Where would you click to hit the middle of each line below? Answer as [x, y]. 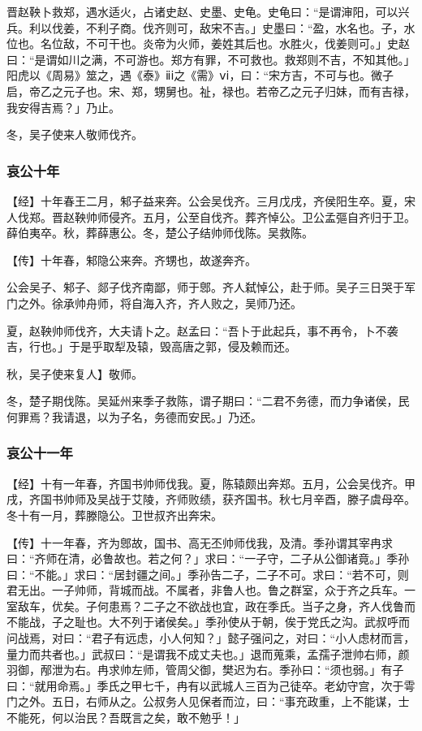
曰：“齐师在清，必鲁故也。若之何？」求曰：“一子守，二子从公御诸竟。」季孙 [208, 558]
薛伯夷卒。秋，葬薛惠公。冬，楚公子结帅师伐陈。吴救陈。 [160, 233]
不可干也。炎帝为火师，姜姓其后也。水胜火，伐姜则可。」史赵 [248, 43]
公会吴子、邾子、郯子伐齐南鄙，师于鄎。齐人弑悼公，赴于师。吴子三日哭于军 [211, 287]
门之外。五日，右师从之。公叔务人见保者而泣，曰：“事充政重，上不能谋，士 [208, 701]
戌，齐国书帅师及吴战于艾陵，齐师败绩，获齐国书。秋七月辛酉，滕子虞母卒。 [211, 499]
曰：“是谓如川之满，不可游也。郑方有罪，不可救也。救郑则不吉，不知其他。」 [211, 59]
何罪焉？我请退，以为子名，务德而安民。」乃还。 [134, 416]
